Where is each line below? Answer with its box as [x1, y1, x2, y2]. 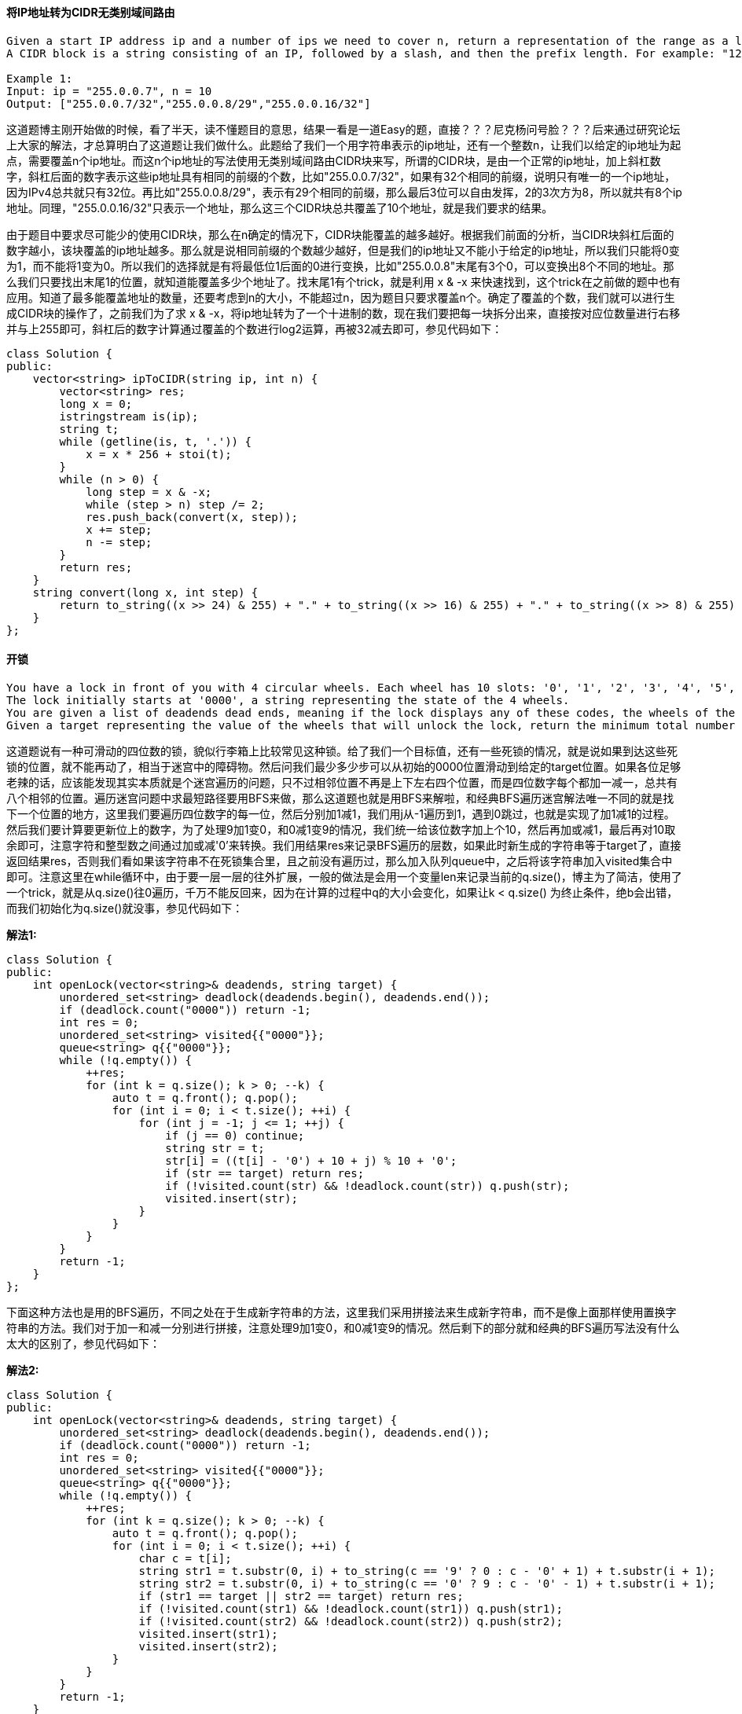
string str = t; [165, 1141, 265, 1154]
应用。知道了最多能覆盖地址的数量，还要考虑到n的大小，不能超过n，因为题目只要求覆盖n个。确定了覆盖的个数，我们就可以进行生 [6, 290, 675, 304]
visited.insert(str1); [138, 1627, 278, 1640]
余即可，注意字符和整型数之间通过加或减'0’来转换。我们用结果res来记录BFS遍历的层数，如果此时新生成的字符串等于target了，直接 [6, 838, 681, 852]
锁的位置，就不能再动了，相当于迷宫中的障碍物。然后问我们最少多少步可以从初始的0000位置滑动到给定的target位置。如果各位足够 [6, 759, 681, 773]
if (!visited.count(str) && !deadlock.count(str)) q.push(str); [165, 1179, 570, 1192]
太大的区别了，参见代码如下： [6, 1336, 160, 1350]
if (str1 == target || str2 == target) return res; [138, 1589, 464, 1602]
